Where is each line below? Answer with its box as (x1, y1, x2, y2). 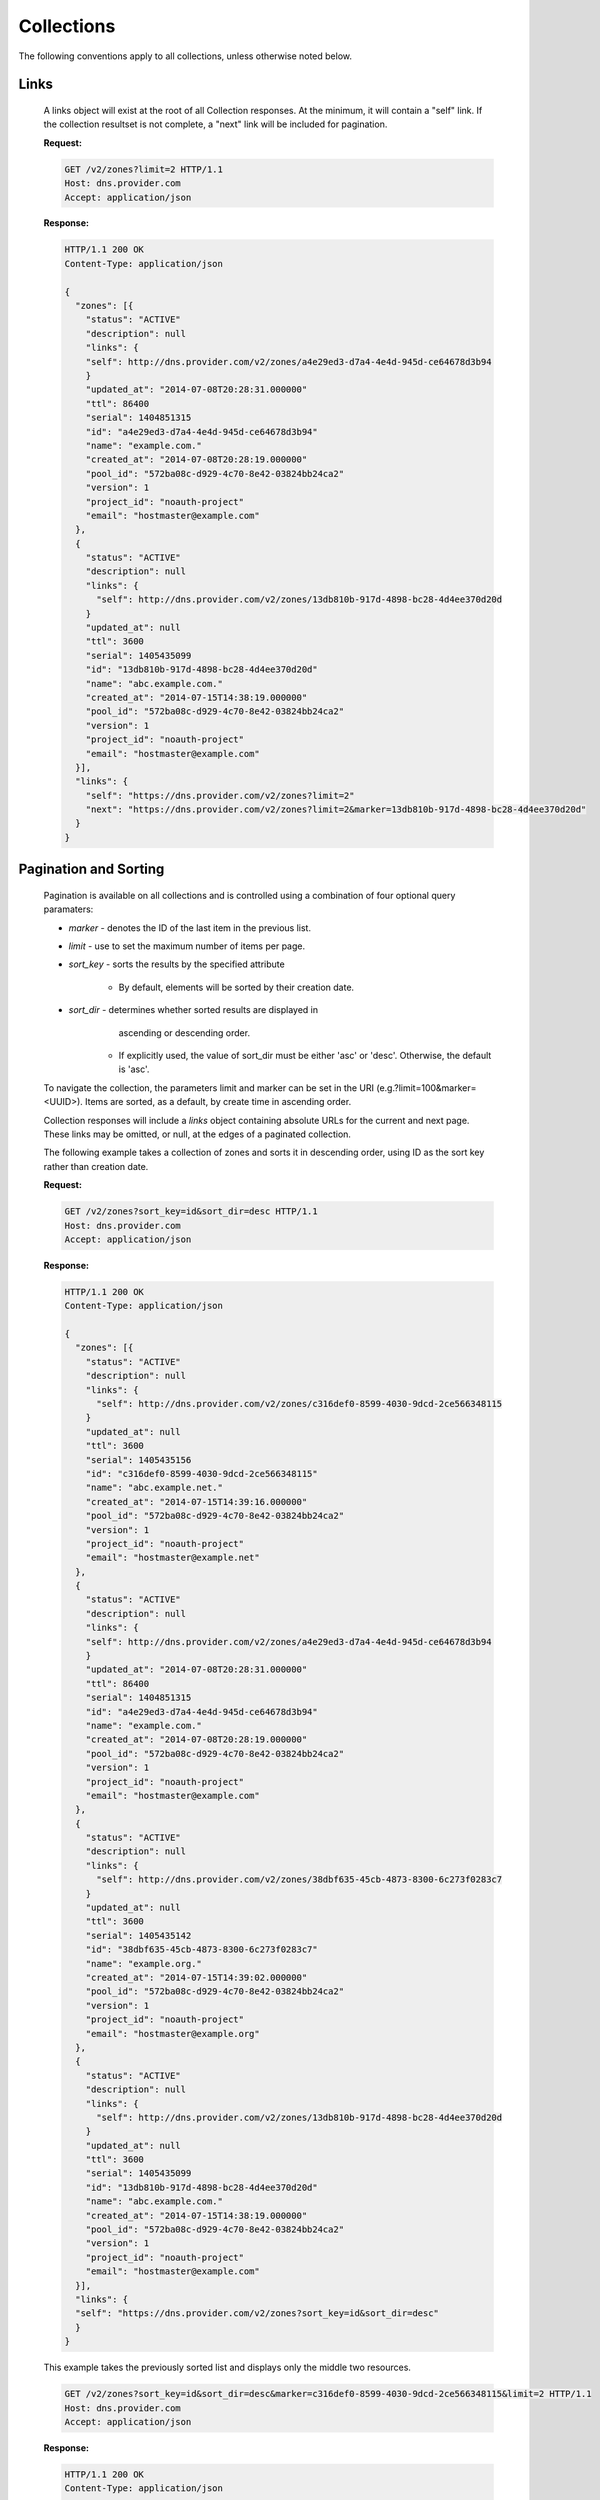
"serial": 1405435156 (85, 1454, 192, 1465)
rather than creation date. (43, 1160, 149, 1172)
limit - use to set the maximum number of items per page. (68, 940, 305, 952)
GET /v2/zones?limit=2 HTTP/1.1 (64, 163, 224, 175)
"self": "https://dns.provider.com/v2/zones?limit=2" (85, 790, 355, 801)
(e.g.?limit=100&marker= (376, 1081, 477, 1094)
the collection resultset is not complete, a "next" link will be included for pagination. (43, 118, 388, 130)
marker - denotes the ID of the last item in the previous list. (68, 921, 312, 934)
